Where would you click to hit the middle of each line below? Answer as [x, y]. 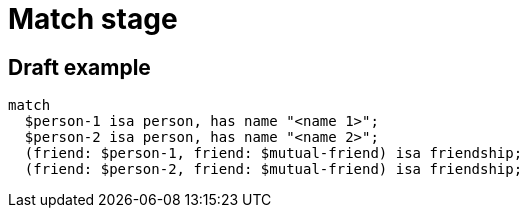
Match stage [93, 19]
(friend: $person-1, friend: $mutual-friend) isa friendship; [273, 153]
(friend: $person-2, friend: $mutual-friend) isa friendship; [273, 169]
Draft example [79, 67]
